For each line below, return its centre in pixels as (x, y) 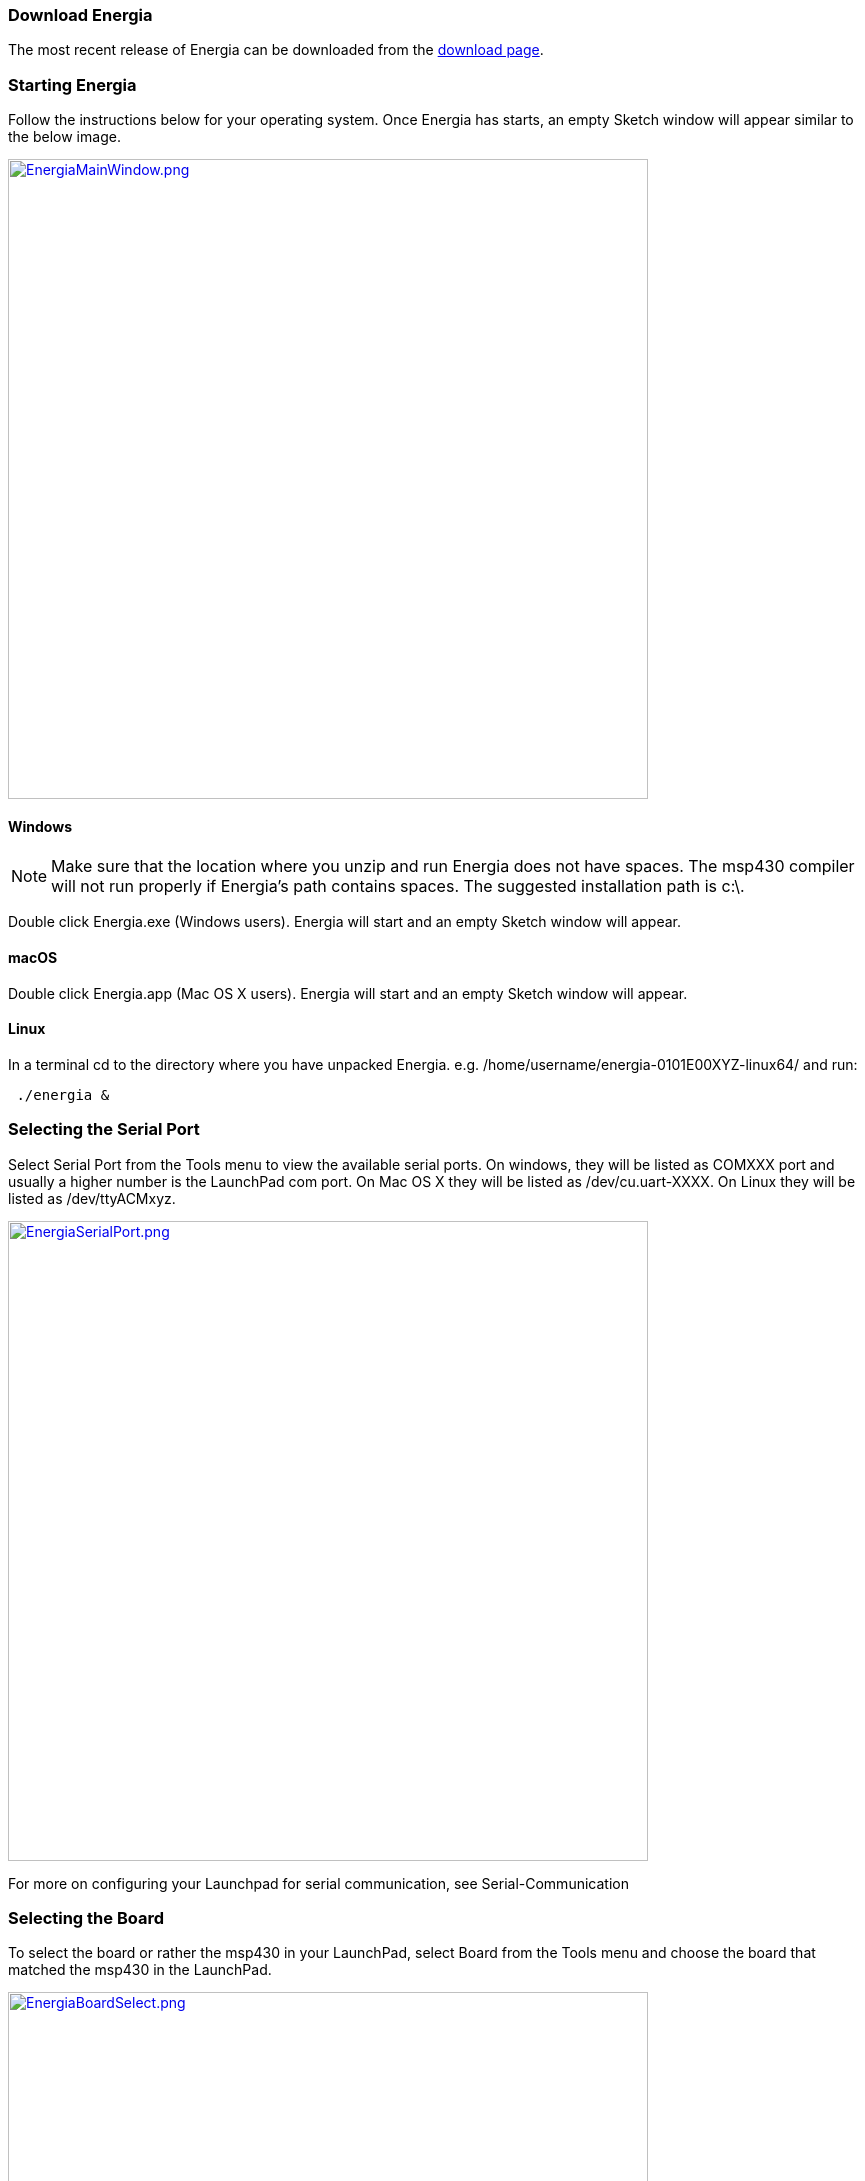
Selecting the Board (86, 1917)
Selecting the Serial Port (104, 1129)
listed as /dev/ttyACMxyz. (92, 1198)
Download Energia (80, 15)
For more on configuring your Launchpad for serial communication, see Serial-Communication (318, 1883)
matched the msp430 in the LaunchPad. (140, 1970)
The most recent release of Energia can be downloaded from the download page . (276, 50)
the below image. (64, 137)
